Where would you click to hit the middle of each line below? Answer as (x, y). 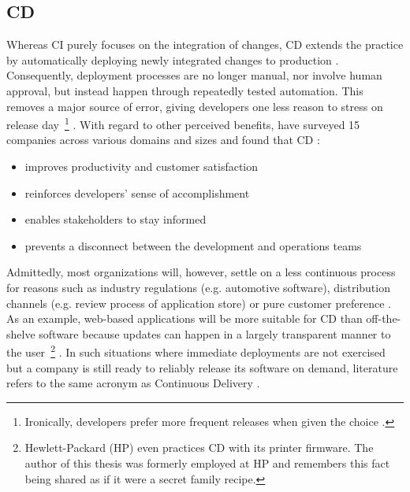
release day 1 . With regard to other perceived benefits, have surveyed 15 (183, 123)
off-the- (384, 318)
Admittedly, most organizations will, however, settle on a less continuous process (201, 272)
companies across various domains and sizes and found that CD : (163, 140)
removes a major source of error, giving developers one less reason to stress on (195, 106)
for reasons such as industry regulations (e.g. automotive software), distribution (198, 287)
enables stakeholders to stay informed (116, 219)
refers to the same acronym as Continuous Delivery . (133, 383)
